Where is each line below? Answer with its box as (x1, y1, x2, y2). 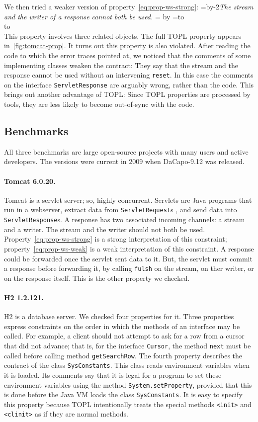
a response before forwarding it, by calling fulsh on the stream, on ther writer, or (4, 263, 254, 273)
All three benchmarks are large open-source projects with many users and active (4, 146, 249, 157)
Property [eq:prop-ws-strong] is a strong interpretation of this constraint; (4, 234, 227, 244)
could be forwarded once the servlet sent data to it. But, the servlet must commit (4, 253, 253, 263)
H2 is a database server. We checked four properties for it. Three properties (4, 311, 234, 322)
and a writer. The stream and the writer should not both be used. (4, 224, 205, 234)
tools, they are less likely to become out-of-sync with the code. (4, 99, 194, 109)
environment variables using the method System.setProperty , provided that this (4, 379, 252, 390)
